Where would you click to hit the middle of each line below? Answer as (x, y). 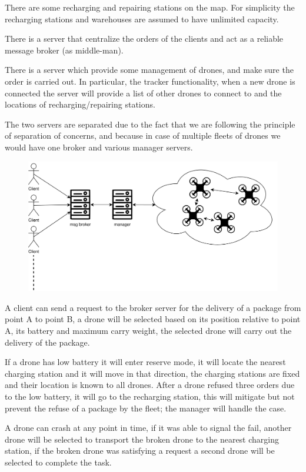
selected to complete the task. (58, 462)
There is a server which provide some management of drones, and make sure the (149, 70)
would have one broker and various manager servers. (99, 147)
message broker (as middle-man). (64, 50)
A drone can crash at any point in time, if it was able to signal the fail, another (148, 428)
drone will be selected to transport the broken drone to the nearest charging (142, 439)
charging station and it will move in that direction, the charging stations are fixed (152, 373)
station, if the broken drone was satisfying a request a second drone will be (140, 451)
